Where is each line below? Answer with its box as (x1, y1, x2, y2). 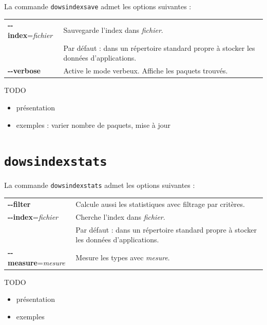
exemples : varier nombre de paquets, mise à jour (16, 119, 170, 130)
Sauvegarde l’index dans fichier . (63, 25, 163, 35)
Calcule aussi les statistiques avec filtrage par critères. (75, 198, 245, 209)
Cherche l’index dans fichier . (75, 211, 165, 222)
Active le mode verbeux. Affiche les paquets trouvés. (63, 65, 228, 76)
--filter (8, 198, 31, 209)
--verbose (8, 65, 41, 76)
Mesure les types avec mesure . (75, 252, 170, 262)
